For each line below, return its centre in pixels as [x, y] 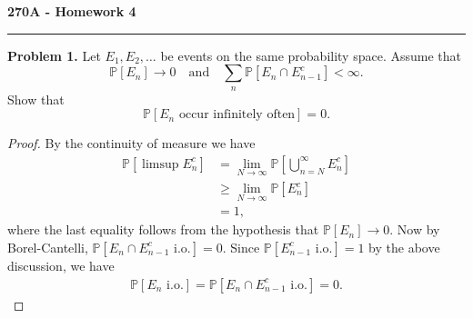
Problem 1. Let [54, 55]
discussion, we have [61, 265]
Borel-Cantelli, [48, 247]
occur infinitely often [237, 115]
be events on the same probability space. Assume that [311, 55]
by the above [404, 247]
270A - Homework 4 [72, 11]
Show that [36, 99]
